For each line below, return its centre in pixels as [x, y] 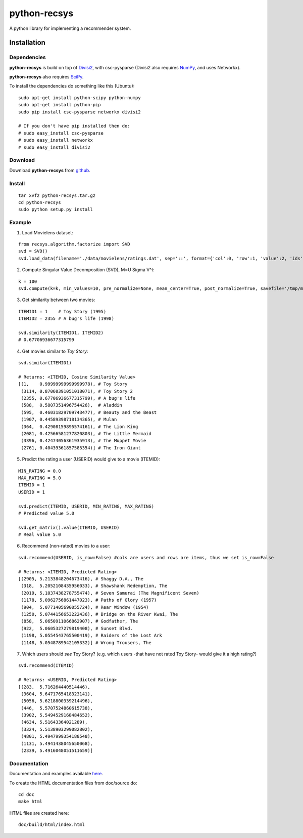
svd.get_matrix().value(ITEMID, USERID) [69, 527]
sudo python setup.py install [56, 209]
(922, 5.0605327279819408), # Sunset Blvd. [77, 628]
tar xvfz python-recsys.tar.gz [57, 195]
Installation [27, 43]
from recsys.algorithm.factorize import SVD [74, 244]
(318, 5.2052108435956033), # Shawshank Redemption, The [94, 586]
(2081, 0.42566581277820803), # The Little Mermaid [86, 433]
